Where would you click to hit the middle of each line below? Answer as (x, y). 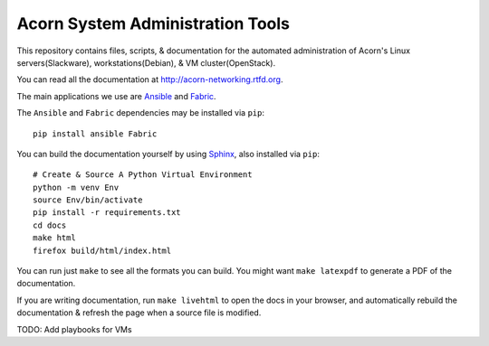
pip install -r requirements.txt (107, 213)
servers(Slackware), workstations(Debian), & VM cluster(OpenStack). (146, 62)
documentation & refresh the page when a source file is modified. (139, 313)
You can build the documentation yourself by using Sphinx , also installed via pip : (168, 154)
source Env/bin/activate (88, 200)
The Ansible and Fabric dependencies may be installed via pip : (140, 113)
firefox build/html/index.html (102, 250)
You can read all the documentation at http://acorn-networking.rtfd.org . (150, 79)
